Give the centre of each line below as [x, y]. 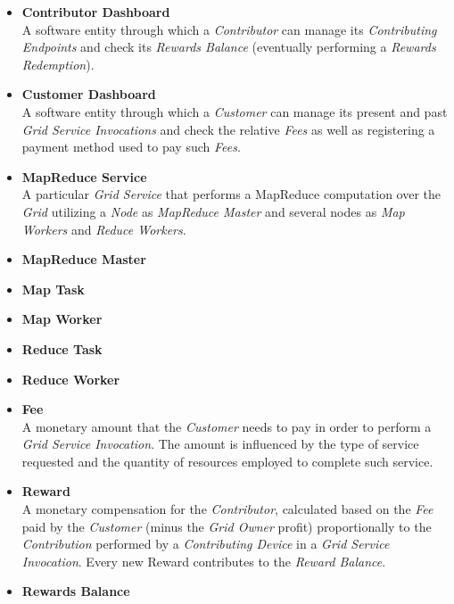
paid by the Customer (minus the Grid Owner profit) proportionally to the [227, 526]
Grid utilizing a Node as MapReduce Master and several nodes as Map [213, 211]
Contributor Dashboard [96, 12]
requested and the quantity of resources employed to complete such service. [227, 461]
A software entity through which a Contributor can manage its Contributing [229, 29]
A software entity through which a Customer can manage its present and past [235, 111]
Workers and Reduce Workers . [104, 229]
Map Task [53, 289]
